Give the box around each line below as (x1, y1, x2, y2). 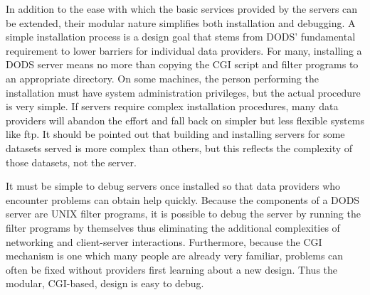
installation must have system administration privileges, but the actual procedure (6, 85, 361, 100)
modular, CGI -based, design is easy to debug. (6, 276, 204, 291)
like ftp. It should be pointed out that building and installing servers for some (6, 127, 345, 141)
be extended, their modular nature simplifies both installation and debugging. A (6, 15, 356, 30)
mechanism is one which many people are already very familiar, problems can (6, 248, 344, 263)
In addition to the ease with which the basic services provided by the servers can (6, 1, 358, 16)
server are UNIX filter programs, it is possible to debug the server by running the (6, 206, 361, 221)
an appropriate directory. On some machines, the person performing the (6, 70, 319, 85)
